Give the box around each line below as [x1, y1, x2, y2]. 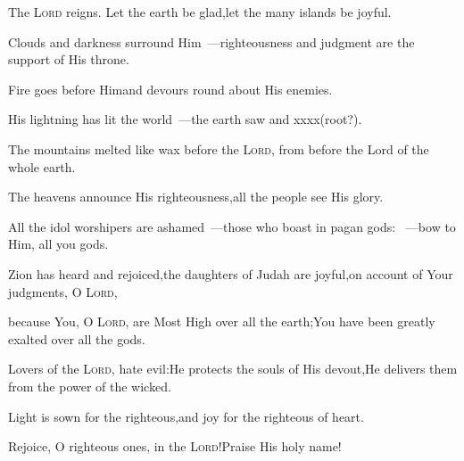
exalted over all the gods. [8, 329, 145, 348]
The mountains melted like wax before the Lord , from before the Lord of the [8, 139, 429, 158]
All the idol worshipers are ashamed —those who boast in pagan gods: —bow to [8, 217, 456, 235]
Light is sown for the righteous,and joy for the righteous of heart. [8, 407, 364, 425]
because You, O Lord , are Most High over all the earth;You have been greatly [8, 312, 435, 331]
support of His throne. [8, 50, 129, 69]
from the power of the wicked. [8, 376, 171, 395]
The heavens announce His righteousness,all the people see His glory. [8, 187, 384, 206]
